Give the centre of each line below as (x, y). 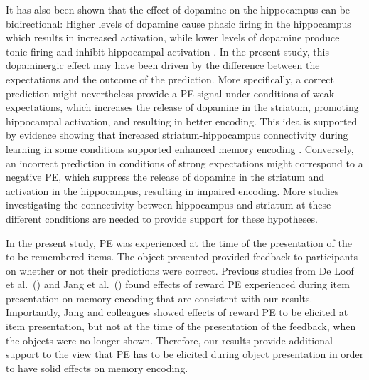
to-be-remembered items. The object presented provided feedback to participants (182, 257)
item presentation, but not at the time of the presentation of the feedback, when (181, 326)
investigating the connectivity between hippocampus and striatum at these (169, 205)
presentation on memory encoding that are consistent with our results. (159, 298)
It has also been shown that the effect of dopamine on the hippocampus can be (178, 9)
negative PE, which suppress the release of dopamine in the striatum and (165, 177)
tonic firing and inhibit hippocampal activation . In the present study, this (168, 51)
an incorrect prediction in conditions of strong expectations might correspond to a (184, 163)
